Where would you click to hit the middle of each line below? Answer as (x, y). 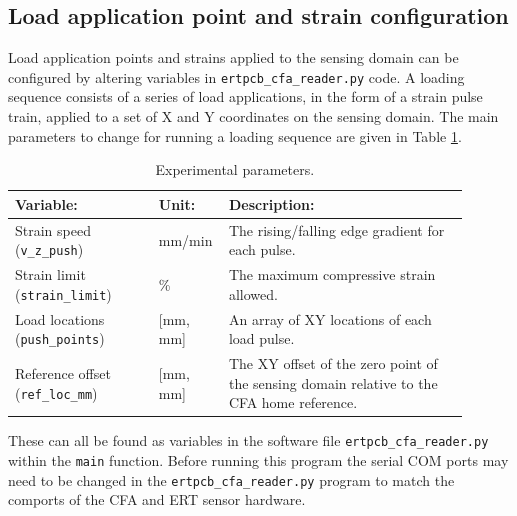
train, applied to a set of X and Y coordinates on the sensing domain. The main (253, 116)
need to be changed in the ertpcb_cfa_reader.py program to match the (231, 479)
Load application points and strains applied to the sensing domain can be (233, 57)
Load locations (60, 318)
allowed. (253, 293)
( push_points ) (60, 338)
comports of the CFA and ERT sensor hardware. (157, 499)
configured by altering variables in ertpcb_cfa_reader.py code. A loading (236, 76)
